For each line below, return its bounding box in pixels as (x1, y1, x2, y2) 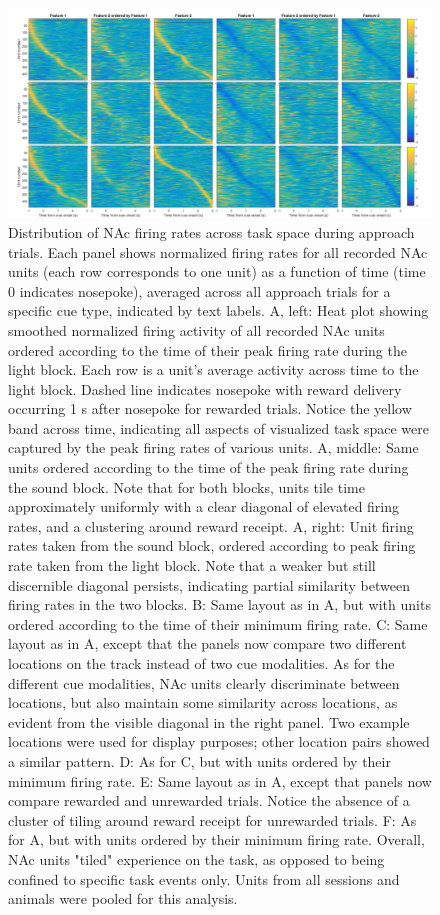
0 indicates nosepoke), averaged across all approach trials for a (8, 280, 391, 301)
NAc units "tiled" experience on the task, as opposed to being (8, 848, 385, 869)
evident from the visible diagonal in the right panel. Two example (8, 711, 410, 732)
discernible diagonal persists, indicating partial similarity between (8, 574, 410, 595)
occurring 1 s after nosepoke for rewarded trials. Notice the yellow (8, 398, 412, 419)
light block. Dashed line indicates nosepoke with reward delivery (8, 378, 402, 399)
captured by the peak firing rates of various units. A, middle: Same (8, 437, 419, 458)
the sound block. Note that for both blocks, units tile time (8, 476, 365, 497)
